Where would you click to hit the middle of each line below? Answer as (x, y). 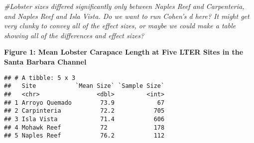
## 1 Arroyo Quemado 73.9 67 (84, 103)
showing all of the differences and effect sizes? (74, 35)
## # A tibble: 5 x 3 (40, 78)
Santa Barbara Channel (45, 61)
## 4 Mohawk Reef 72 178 (84, 127)
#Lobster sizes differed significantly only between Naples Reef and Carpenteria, (124, 6)
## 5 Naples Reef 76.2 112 (84, 136)
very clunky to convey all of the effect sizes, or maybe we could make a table (120, 26)
